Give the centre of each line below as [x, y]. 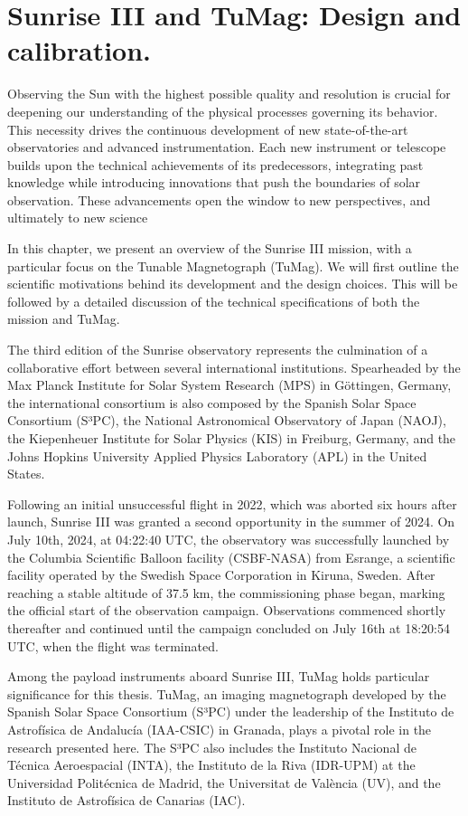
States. [26, 474]
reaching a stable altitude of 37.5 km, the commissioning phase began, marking [226, 592]
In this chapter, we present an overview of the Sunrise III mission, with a [210, 248]
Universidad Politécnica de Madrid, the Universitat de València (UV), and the [224, 782]
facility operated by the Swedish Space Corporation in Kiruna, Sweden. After [221, 575]
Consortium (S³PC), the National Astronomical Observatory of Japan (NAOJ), [227, 420]
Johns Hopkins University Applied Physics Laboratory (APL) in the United [217, 455]
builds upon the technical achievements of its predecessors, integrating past [215, 164]
